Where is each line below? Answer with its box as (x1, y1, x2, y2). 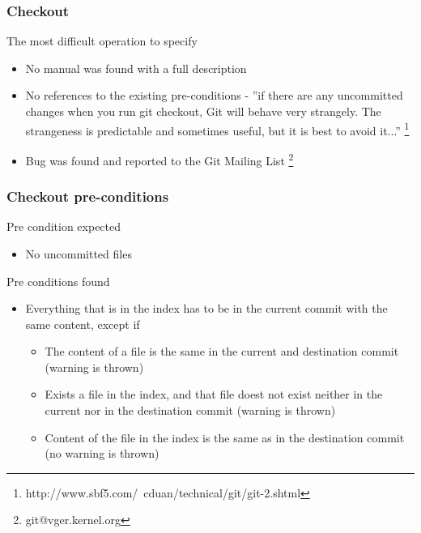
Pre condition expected (6, 218, 121, 235)
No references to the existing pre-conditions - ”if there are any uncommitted (25, 87, 403, 104)
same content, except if (25, 315, 140, 332)
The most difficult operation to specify (6, 32, 198, 49)
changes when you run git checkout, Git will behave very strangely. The (25, 103, 381, 119)
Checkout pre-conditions (6, 186, 169, 207)
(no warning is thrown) (45, 445, 159, 462)
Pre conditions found (6, 272, 110, 289)
